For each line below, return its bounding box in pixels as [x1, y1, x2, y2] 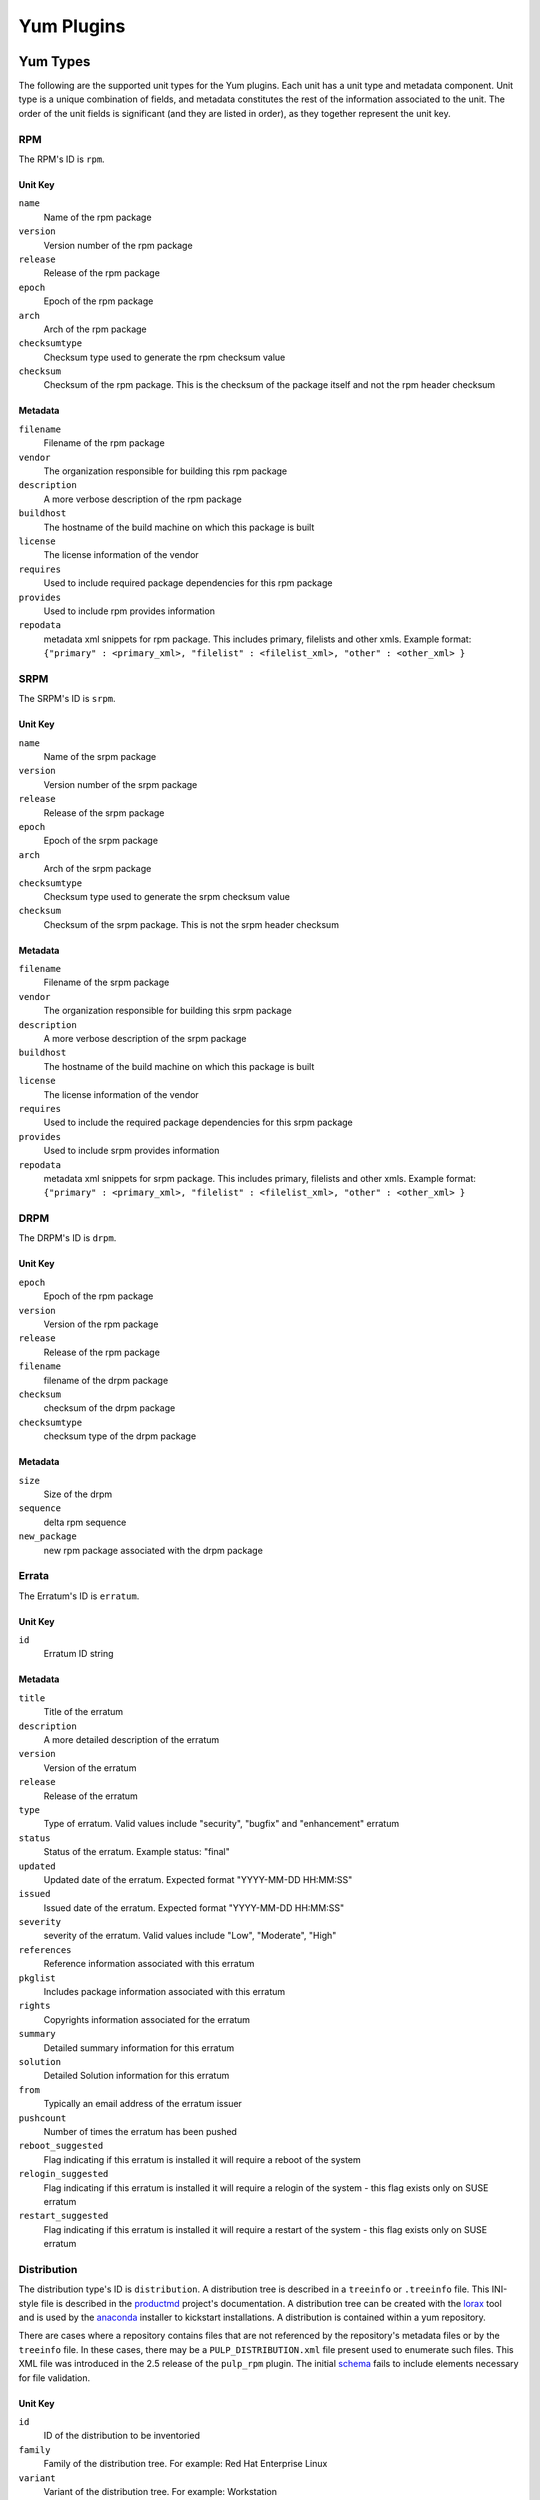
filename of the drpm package [43, 1374, 169, 1386]
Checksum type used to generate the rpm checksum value [43, 351, 286, 363]
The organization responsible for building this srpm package [43, 1005, 292, 1017]
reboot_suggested [18, 2140, 104, 2152]
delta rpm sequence [43, 1516, 127, 1528]
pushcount [18, 2112, 67, 2124]
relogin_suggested [18, 2168, 109, 2180]
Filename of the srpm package [43, 976, 170, 989]
